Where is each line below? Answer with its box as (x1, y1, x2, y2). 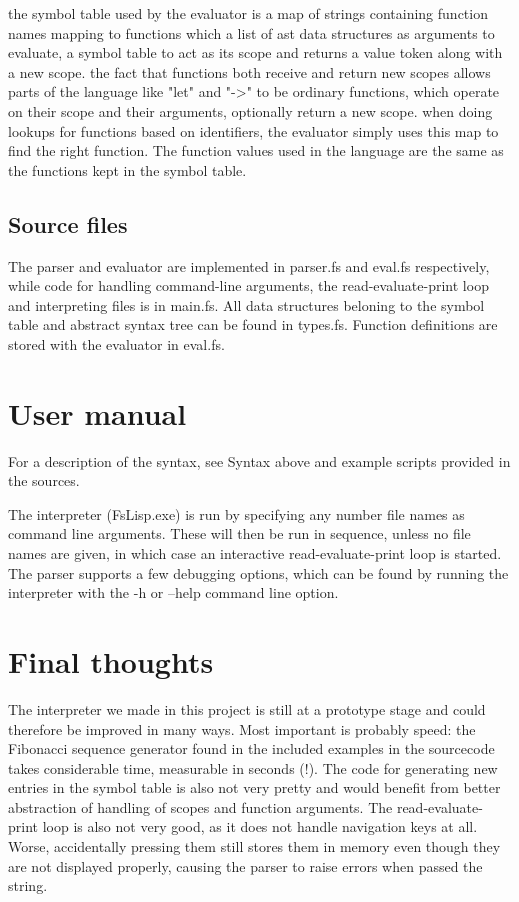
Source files (8, 208, 128, 239)
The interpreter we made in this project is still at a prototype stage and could (8, 698, 486, 719)
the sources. (8, 470, 80, 491)
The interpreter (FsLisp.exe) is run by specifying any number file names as (8, 503, 465, 524)
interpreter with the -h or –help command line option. (8, 582, 339, 603)
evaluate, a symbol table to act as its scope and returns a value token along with (8, 42, 503, 63)
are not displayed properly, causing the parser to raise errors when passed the (8, 855, 483, 876)
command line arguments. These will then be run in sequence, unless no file (8, 523, 471, 544)
